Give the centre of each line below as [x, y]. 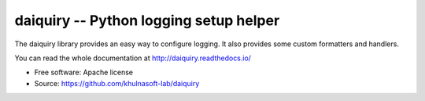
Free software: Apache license [84, 72]
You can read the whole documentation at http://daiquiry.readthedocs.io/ [133, 58]
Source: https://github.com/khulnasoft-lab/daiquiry [117, 83]
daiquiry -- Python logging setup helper [147, 20]
